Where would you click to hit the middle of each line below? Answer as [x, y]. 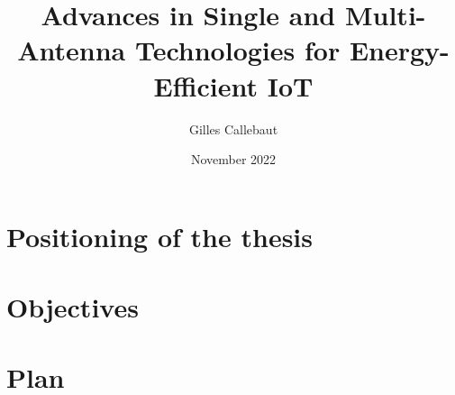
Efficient [206, 85]
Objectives [73, 307]
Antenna [72, 50]
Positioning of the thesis [160, 236]
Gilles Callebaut [233, 129]
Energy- [399, 50]
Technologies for [237, 50]
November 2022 [233, 159]
